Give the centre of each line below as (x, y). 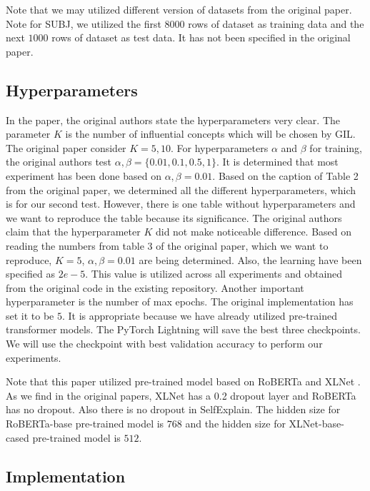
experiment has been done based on (84, 175)
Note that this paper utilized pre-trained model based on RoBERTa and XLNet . (183, 381)
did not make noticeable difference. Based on (254, 232)
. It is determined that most (277, 162)
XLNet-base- (316, 424)
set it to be (30, 315)
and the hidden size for (235, 424)
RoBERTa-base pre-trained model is (85, 424)
